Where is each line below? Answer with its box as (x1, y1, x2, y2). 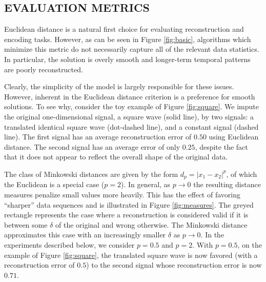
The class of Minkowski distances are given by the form (4, 168, 178, 179)
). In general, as (120, 179, 171, 190)
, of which (226, 168, 257, 179)
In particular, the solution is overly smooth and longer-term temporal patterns (4, 53, 251, 64)
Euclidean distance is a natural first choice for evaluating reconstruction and (4, 24, 244, 34)
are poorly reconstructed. (4, 64, 83, 74)
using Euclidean (209, 131, 259, 142)
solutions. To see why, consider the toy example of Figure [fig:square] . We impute (4, 101, 259, 112)
